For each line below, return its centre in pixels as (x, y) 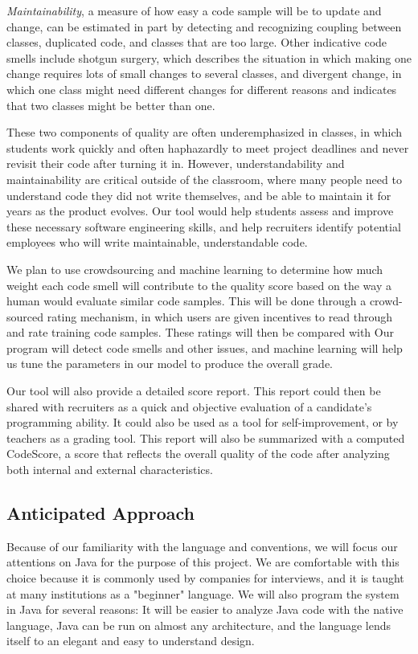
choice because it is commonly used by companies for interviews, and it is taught (205, 578)
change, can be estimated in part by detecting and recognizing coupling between (204, 26)
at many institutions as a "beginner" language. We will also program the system (203, 593)
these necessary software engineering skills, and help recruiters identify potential (204, 226)
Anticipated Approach (100, 513)
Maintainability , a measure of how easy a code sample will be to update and (194, 10)
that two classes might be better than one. (111, 105)
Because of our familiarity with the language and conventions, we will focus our (202, 546)
